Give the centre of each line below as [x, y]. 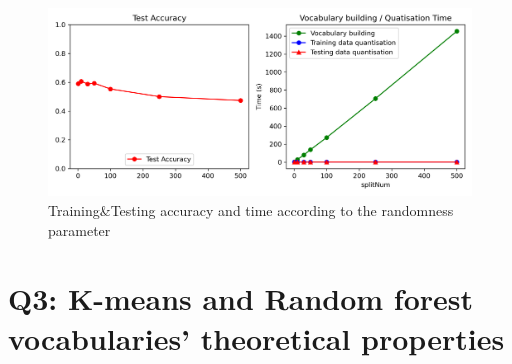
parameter [79, 229]
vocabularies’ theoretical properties [256, 337]
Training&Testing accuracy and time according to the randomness [251, 209]
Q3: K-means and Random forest [241, 298]
